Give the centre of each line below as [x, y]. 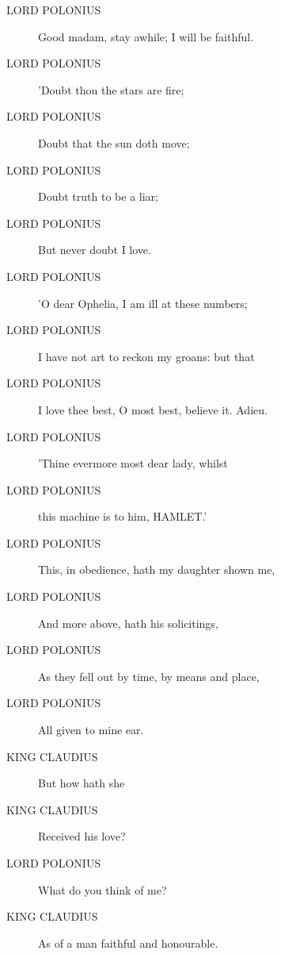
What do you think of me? [103, 889]
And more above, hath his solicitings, [128, 623]
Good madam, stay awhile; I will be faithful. [146, 36]
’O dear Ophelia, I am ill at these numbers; [143, 303]
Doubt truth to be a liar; [98, 196]
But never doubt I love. [95, 250]
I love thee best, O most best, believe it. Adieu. [153, 409]
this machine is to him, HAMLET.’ [123, 516]
